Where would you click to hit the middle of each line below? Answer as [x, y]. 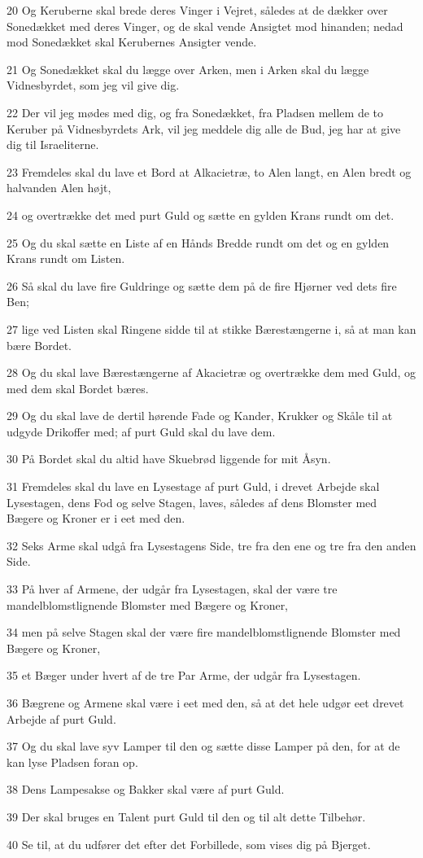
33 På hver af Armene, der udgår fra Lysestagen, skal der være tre [172, 589]
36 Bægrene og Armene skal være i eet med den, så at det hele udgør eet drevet [205, 703]
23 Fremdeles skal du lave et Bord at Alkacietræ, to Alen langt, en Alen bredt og [209, 171]
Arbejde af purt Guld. [61, 718]
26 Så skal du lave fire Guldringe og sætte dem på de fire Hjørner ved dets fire [202, 285]
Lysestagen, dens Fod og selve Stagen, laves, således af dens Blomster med [192, 502]
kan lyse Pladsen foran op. [72, 762]
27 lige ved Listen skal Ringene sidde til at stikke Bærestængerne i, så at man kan [211, 328]
